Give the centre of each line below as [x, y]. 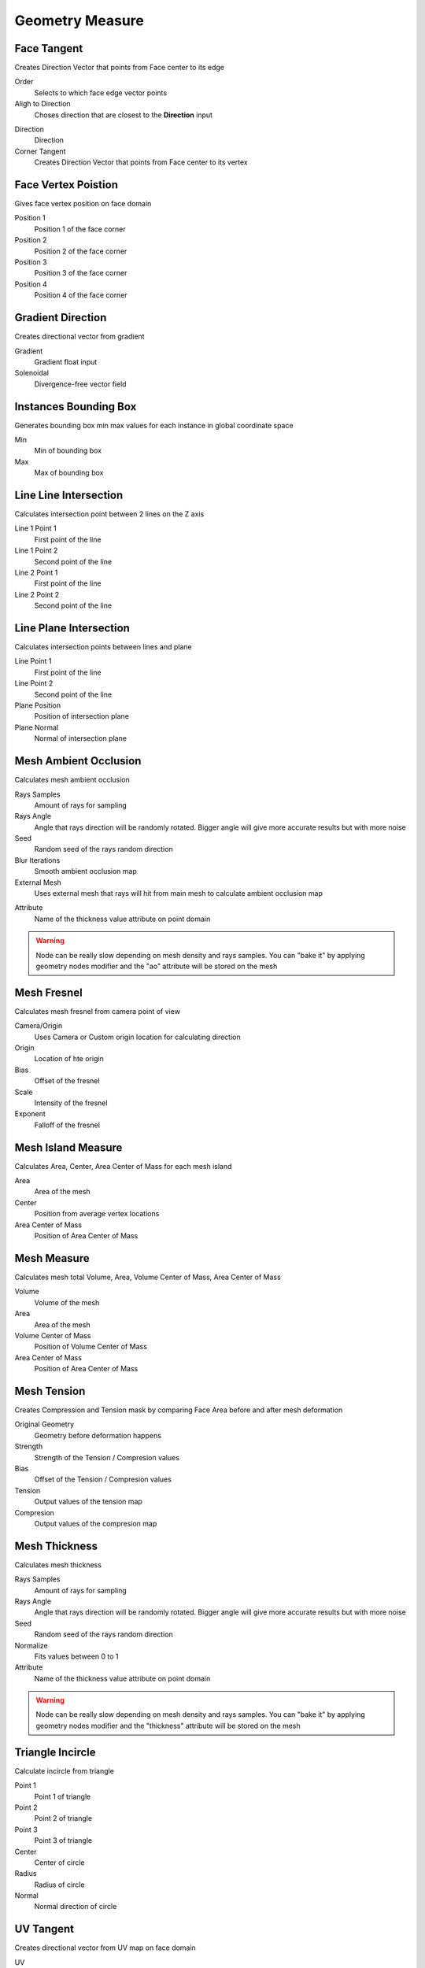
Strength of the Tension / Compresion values [107, 1457]
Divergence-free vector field [80, 384]
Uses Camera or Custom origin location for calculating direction [138, 1037]
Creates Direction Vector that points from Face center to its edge [119, 68]
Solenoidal [31, 373]
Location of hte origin [69, 1059]
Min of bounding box [68, 451]
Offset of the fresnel [67, 1081]
